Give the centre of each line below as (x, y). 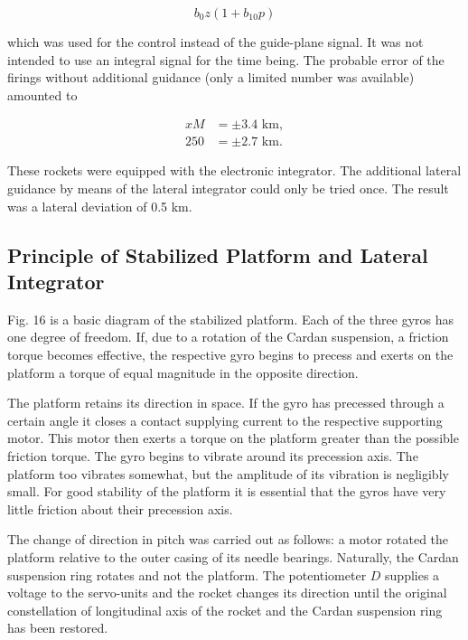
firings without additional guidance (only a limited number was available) (211, 77)
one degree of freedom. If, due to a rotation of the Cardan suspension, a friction (228, 337)
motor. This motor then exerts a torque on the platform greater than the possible (233, 438)
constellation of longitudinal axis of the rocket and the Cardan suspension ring (225, 610)
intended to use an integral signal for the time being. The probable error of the (226, 59)
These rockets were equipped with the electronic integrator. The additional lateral (234, 170)
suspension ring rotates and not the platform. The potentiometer (187, 574)
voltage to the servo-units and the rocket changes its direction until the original (227, 593)
